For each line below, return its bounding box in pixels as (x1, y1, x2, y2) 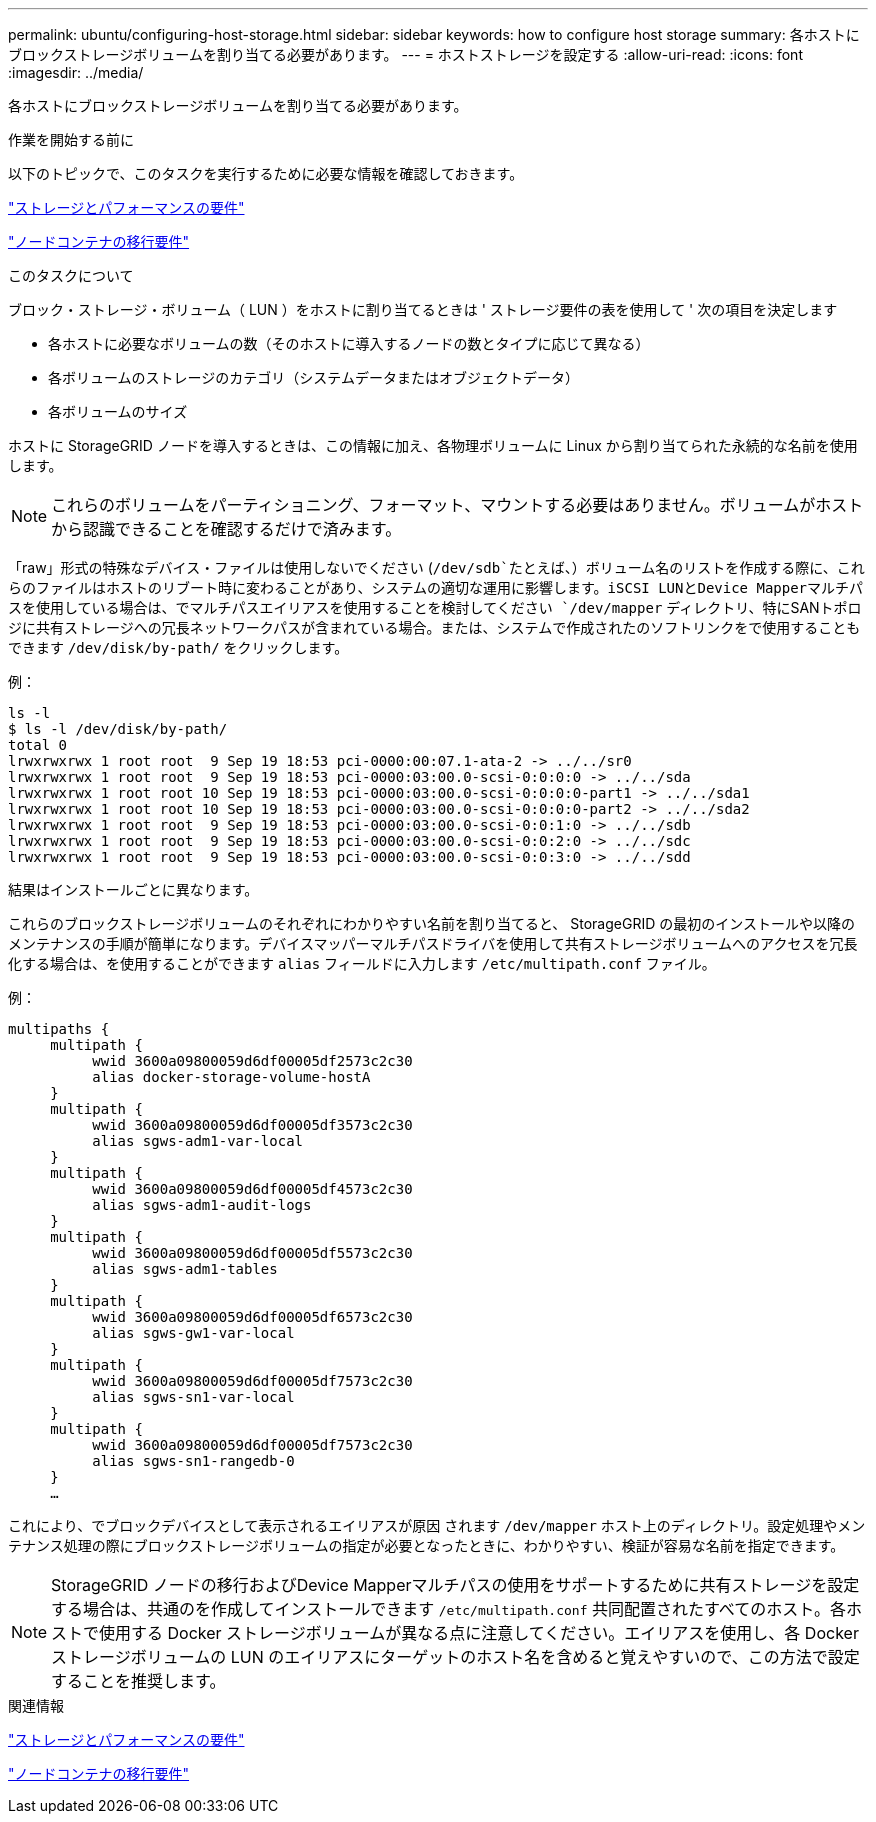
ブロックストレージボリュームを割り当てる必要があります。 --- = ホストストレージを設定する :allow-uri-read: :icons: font (8, 46, 803, 63)
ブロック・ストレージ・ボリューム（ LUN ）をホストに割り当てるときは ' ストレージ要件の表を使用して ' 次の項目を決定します (8, 301, 838, 318)
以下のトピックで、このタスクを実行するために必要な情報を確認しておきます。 (8, 165, 524, 182)
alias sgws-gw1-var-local (92, 1325, 295, 1341)
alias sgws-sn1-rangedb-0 (92, 1453, 295, 1469)
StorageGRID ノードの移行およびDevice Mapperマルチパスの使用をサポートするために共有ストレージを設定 (51, 1575, 860, 1595)
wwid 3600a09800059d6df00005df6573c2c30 (92, 1309, 413, 1325)
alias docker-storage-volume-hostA (92, 1069, 371, 1085)
